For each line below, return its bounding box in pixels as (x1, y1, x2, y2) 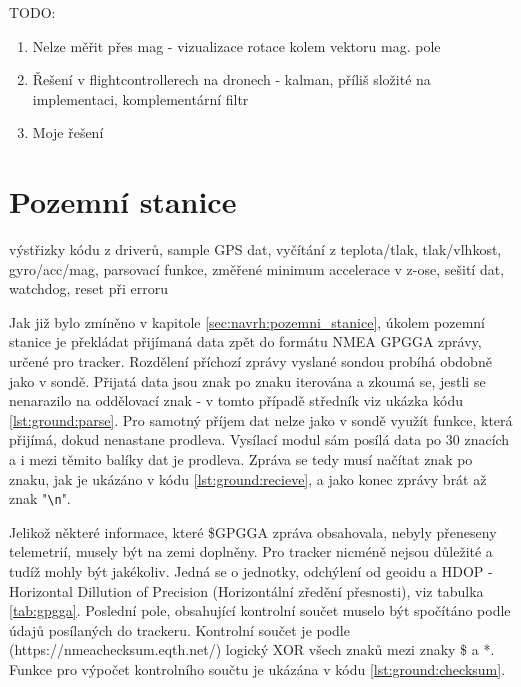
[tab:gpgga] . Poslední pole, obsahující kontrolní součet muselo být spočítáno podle (9, 600, 511, 621)
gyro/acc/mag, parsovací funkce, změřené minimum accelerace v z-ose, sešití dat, (9, 258, 505, 279)
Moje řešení (32, 122, 104, 143)
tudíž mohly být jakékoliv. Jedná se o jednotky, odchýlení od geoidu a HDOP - (9, 561, 493, 582)
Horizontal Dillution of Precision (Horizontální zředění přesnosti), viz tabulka (9, 580, 484, 601)
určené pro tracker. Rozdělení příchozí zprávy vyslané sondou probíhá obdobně (9, 351, 492, 372)
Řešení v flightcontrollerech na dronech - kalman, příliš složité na (32, 69, 431, 90)
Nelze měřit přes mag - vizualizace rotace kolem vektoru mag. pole (32, 35, 441, 56)
